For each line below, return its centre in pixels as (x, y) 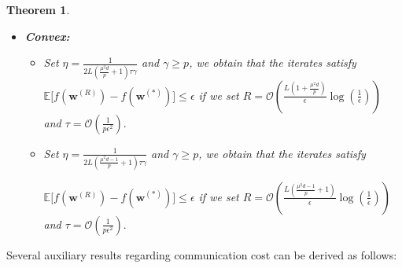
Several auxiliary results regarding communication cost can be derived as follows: (202, 254)
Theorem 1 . (38, 9)
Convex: (47, 36)
